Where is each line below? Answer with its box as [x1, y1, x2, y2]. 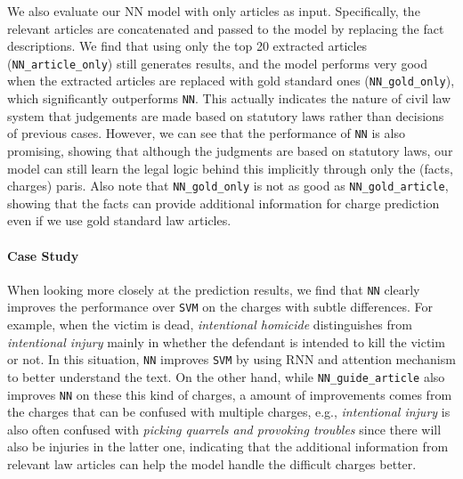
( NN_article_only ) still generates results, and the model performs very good [7, 53, 427, 72]
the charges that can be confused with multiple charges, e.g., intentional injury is [7, 402, 451, 421]
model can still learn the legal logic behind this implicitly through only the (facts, [7, 158, 453, 177]
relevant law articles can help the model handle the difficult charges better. [7, 455, 417, 474]
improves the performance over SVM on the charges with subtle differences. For [7, 297, 434, 316]
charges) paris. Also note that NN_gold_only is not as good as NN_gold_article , [7, 176, 449, 195]
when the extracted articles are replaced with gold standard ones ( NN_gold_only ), [7, 71, 455, 90]
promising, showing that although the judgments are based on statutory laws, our [7, 142, 453, 159]
